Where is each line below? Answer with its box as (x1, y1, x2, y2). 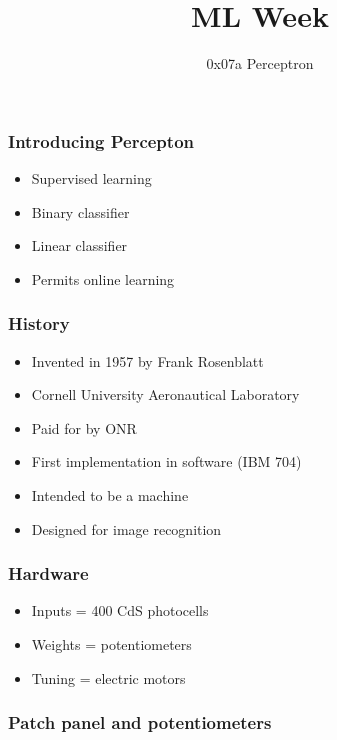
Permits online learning (31, 268, 175, 289)
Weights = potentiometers (31, 633, 192, 654)
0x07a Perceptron (206, 53, 314, 74)
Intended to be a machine (31, 484, 189, 505)
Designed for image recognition (31, 518, 222, 539)
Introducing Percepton (8, 128, 194, 153)
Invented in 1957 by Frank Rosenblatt (31, 350, 264, 371)
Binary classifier (31, 201, 130, 222)
